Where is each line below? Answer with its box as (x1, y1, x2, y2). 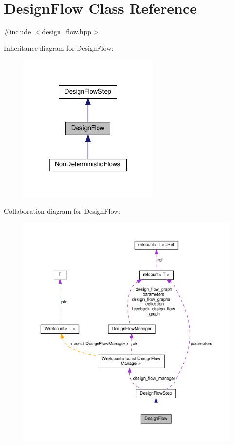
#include (4, 26, 31, 37)
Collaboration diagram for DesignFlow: (4, 206, 121, 216)
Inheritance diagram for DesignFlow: (4, 42, 114, 53)
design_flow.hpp (42, 26, 91, 37)
